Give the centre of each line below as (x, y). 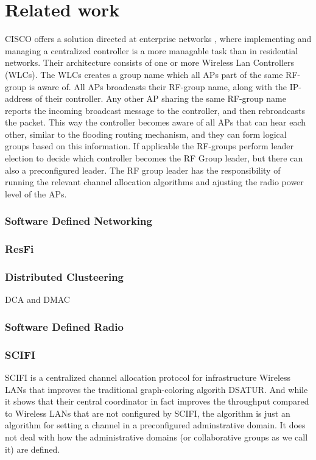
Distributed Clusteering (65, 277)
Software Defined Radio (64, 326)
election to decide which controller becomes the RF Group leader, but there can (154, 158)
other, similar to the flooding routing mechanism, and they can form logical (146, 134)
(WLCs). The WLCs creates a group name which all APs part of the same (144, 74)
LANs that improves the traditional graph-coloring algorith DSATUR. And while (156, 389)
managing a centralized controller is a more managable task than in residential (152, 50)
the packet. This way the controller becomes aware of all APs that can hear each (156, 122)
